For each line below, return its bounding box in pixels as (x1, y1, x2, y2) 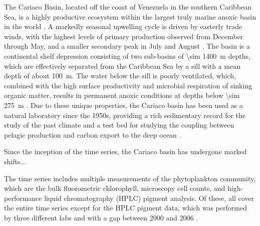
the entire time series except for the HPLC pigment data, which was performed (4, 202, 247, 213)
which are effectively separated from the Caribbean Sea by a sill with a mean (4, 60, 240, 71)
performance (4, 192, 42, 203)
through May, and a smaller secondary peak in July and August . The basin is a (4, 41, 250, 51)
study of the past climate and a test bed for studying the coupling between (4, 120, 234, 130)
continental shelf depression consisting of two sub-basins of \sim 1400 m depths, (4, 50, 250, 61)
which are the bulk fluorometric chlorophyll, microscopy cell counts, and (4, 183, 225, 193)
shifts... (4, 156, 27, 166)
